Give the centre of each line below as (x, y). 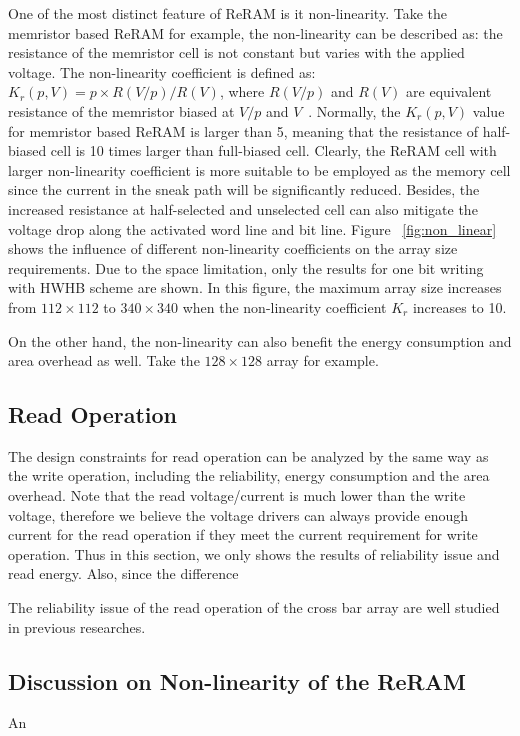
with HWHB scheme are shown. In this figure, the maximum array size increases (255, 287)
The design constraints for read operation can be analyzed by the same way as (248, 455)
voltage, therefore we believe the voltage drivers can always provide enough (238, 514)
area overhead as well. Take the (104, 360)
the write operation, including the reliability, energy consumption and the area (249, 475)
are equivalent (449, 91)
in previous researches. (77, 626)
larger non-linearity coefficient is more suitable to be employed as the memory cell (259, 169)
